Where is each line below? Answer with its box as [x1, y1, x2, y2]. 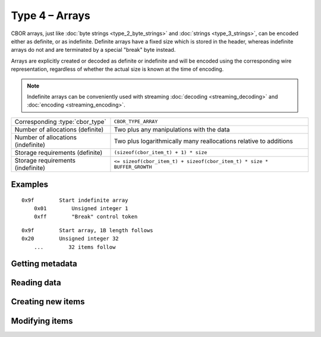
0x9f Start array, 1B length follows [21, 227, 154, 233]
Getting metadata [11, 259, 77, 269]
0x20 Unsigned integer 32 [21, 235, 119, 242]
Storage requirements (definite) [14, 148, 103, 157]
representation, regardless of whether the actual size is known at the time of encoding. [11, 65, 224, 73]
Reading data [11, 277, 62, 288]
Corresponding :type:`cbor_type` [14, 117, 106, 126]
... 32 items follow [33, 244, 116, 250]
